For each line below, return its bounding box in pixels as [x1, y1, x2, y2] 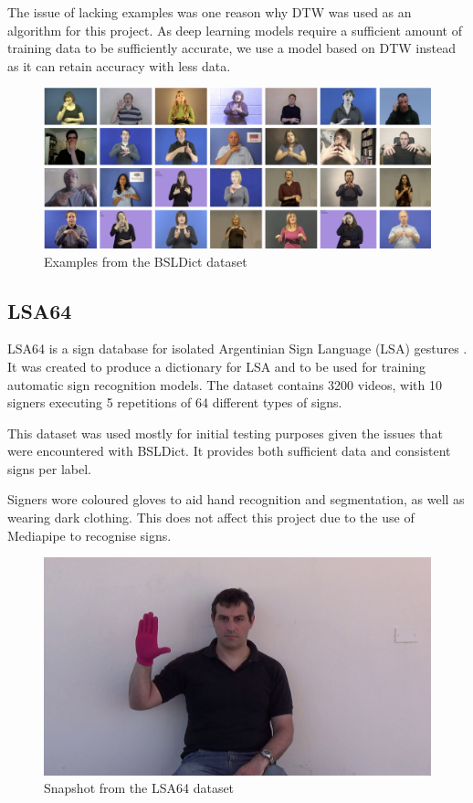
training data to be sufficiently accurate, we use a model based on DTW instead [7, 38, 456, 58]
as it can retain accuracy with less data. [7, 56, 231, 75]
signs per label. [7, 459, 91, 478]
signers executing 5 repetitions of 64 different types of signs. [7, 393, 342, 412]
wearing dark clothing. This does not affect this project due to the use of [7, 508, 415, 527]
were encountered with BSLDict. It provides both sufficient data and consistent [7, 441, 451, 460]
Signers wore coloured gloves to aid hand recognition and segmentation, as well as [7, 490, 465, 509]
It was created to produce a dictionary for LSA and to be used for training [7, 356, 426, 375]
